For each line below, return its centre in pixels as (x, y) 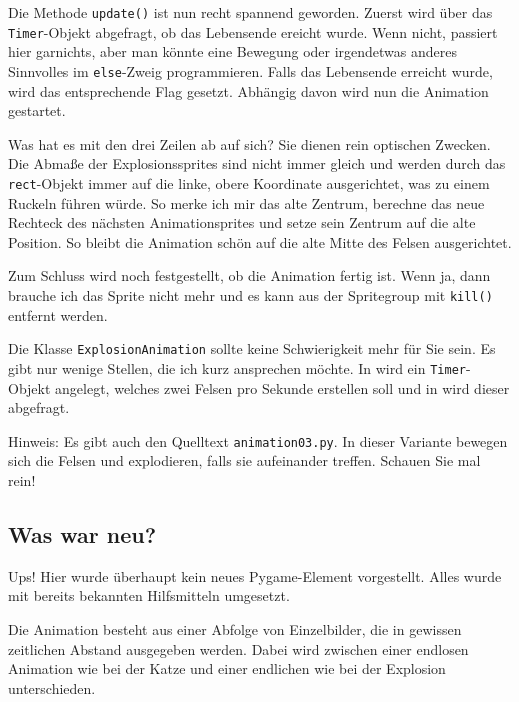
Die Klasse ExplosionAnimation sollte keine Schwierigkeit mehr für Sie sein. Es (252, 348)
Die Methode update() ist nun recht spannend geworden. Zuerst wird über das (250, 12)
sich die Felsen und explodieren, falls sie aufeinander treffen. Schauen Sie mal (244, 460)
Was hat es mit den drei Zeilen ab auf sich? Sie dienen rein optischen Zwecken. (249, 143)
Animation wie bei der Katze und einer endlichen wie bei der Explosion (227, 668)
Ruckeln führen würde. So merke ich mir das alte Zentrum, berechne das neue (246, 202)
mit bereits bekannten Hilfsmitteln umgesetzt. (149, 595)
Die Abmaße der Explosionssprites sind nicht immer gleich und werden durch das (257, 163)
